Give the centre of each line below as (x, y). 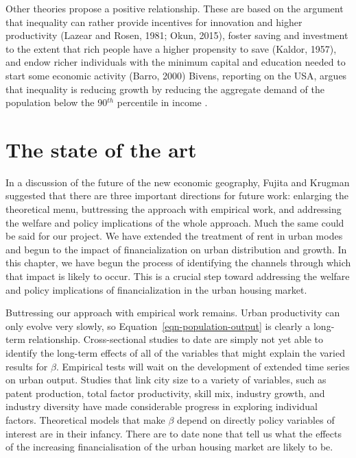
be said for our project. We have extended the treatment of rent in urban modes (174, 236)
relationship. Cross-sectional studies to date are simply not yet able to (176, 339)
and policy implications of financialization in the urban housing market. (156, 289)
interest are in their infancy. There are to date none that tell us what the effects (174, 433)
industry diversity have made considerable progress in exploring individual (162, 406)
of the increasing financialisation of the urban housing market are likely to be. (169, 447)
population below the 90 (57, 102)
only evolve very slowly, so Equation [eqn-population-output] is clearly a (158, 326)
